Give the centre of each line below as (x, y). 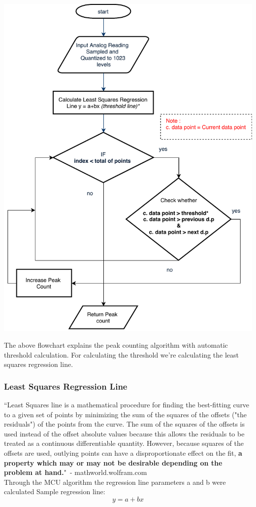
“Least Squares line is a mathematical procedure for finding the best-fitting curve (127, 404)
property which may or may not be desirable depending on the (113, 462)
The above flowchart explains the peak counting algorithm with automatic (116, 344)
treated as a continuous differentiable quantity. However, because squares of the (124, 443)
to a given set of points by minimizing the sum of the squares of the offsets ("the (126, 414)
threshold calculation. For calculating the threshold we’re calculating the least (121, 354)
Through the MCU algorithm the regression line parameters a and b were (115, 482)
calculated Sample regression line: (55, 491)
